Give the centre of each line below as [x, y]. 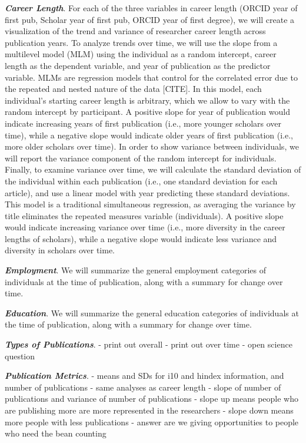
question [20, 356]
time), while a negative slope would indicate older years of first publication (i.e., [149, 135]
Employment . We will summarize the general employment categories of [135, 270]
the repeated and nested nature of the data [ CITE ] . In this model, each [133, 89]
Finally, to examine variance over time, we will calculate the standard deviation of [153, 169]
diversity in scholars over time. [60, 250]
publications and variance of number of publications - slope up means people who [152, 399]
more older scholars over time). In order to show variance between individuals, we [152, 146]
